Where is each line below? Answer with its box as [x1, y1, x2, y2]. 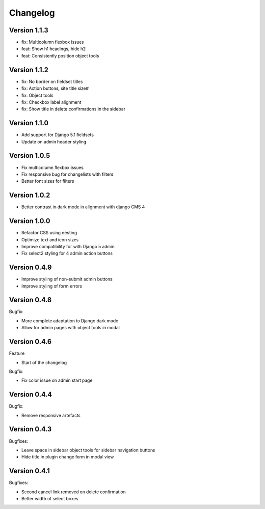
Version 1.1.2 [9, 65, 49, 74]
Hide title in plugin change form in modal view [21, 454, 114, 460]
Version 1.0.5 [9, 151, 50, 160]
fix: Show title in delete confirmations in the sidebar [21, 106, 126, 112]
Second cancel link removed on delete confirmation [21, 489, 126, 495]
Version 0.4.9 [9, 263, 52, 272]
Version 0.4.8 [9, 296, 52, 304]
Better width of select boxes [21, 496, 79, 502]
